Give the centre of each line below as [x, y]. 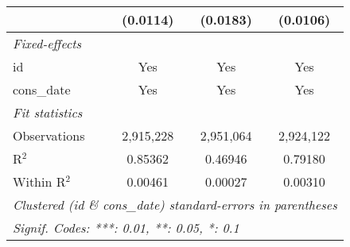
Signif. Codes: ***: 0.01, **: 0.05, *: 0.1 [126, 228]
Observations [49, 135]
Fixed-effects [47, 43]
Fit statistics [48, 112]
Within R [39, 181]
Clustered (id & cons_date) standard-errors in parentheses [175, 205]
